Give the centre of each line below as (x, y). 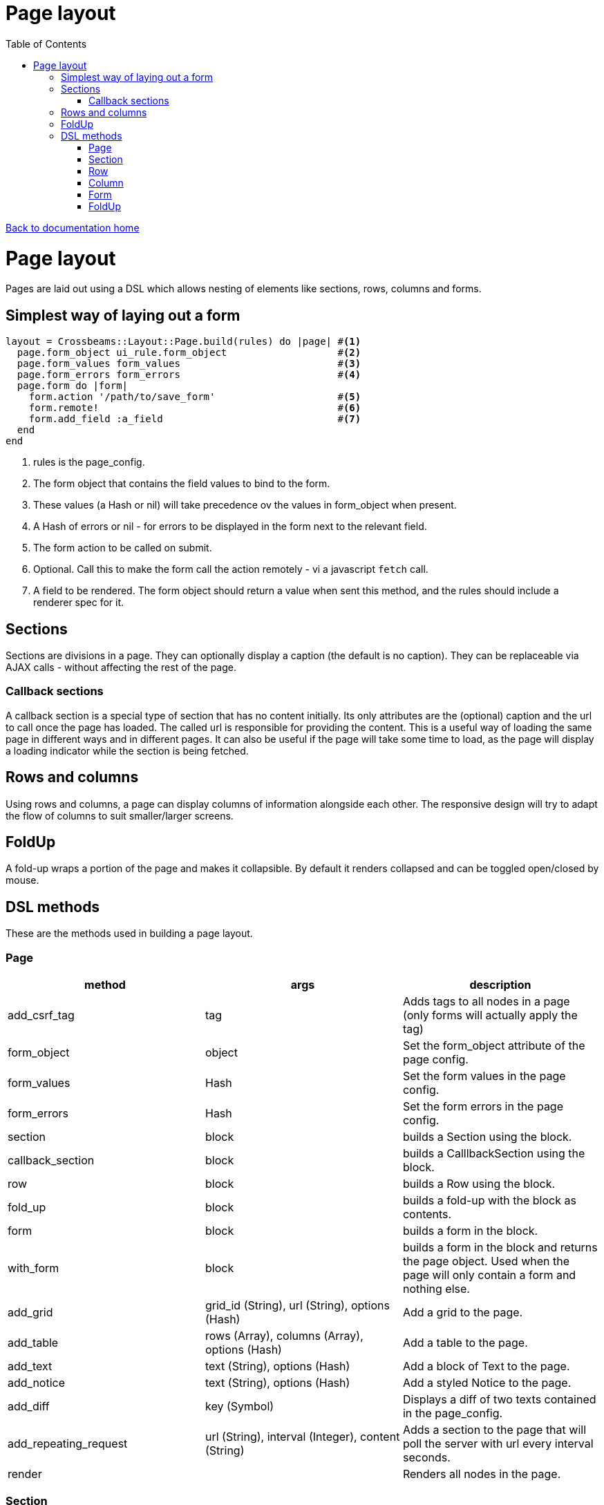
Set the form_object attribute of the (494, 1045)
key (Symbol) (239, 1406)
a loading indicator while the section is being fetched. (127, 750)
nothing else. (436, 1288)
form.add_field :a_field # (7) (195, 419)
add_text (30, 1366)
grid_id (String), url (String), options (297, 1305)
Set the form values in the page (484, 1076)
